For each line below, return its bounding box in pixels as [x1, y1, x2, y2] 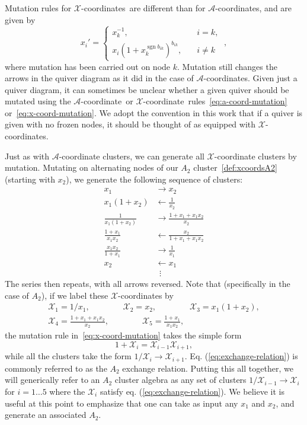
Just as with [5, 149, 50, 162]
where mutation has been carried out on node [5, 60, 171, 72]
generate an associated [5, 408, 87, 421]
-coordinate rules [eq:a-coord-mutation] [143, 95, 287, 107]
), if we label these [41, 289, 108, 301]
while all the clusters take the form [5, 350, 132, 362]
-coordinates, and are [215, 2, 292, 14]
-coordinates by [118, 289, 174, 301]
